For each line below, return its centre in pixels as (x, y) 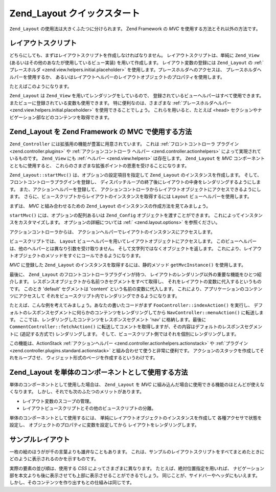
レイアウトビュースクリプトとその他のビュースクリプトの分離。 (89, 408)
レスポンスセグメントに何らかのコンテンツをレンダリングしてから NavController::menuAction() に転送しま (145, 312)
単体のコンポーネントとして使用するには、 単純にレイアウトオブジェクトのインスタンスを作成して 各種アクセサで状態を (136, 418)
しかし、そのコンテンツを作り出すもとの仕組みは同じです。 (72, 483)
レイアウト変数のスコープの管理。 (58, 401)
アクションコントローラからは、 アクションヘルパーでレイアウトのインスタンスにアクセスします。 (112, 232)
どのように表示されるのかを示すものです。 (54, 459)
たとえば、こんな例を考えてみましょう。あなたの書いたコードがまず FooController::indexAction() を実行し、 (131, 305)
